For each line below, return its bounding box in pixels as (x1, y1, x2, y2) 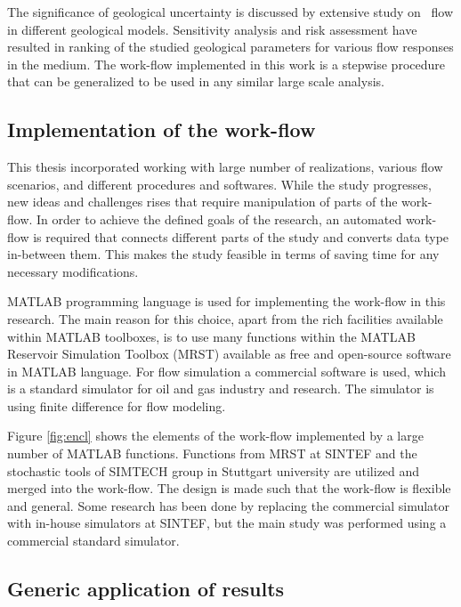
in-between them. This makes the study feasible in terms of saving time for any (7, 245, 440, 263)
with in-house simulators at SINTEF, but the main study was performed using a (7, 514, 447, 532)
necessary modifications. (7, 262, 139, 280)
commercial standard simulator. (7, 531, 180, 550)
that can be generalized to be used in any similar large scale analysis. (7, 72, 384, 91)
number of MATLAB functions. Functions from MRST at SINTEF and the (7, 444, 417, 463)
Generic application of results (7, 575, 285, 603)
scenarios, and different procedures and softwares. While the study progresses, (7, 174, 432, 193)
